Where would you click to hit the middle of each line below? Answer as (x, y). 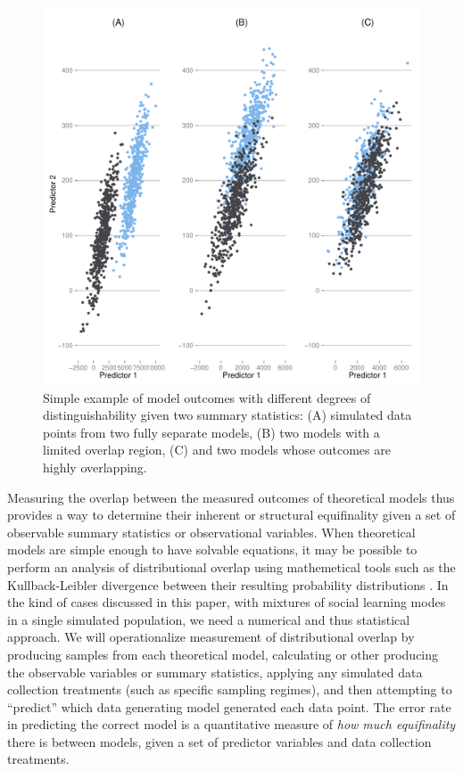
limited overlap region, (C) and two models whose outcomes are (217, 450)
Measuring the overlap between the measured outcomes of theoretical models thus (231, 497)
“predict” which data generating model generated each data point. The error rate (229, 706)
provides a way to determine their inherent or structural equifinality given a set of (231, 515)
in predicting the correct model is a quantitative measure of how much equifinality (231, 724)
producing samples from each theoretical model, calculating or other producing (223, 654)
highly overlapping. (95, 467)
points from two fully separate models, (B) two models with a (211, 432)
